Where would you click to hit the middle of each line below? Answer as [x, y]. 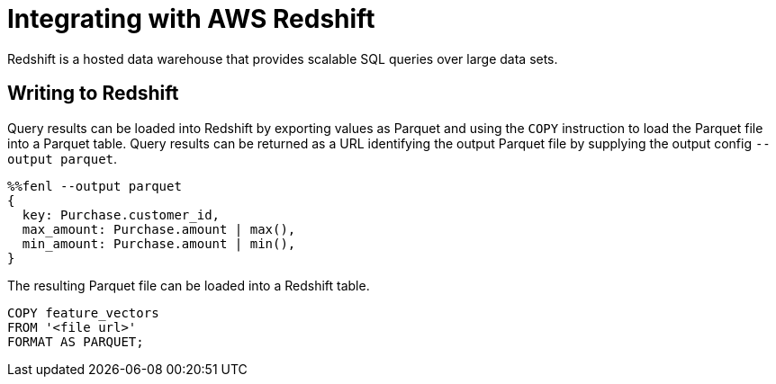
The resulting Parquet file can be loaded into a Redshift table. [189, 285]
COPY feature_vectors [83, 313]
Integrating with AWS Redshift [191, 19]
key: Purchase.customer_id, [121, 214]
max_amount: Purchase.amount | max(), [159, 229]
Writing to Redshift [93, 94]
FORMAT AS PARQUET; [76, 341]
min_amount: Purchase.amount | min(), [159, 243]
